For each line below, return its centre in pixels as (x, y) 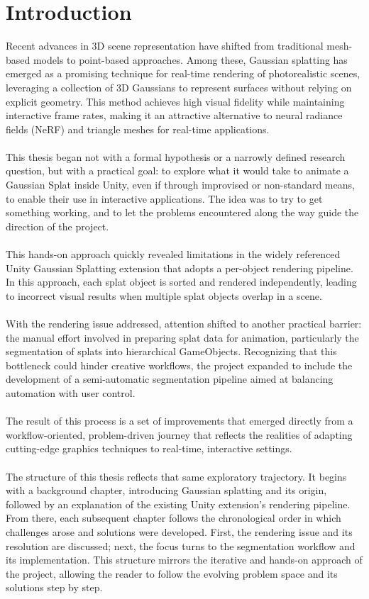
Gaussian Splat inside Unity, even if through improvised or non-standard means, (180, 185)
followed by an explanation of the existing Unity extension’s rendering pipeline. (178, 504)
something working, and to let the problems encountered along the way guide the (182, 212)
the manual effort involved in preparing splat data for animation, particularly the (182, 337)
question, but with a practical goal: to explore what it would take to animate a (177, 170)
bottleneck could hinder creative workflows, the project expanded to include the (179, 365)
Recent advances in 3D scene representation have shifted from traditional (165, 46)
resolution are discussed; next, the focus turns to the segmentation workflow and (181, 545)
